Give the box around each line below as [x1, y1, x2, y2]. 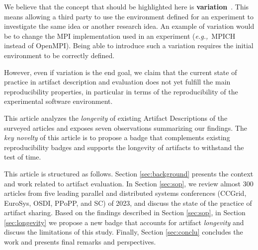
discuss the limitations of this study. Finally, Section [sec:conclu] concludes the [4, 227, 243, 237]
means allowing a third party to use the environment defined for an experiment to [4, 11, 254, 21]
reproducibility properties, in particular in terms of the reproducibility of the [4, 86, 238, 96]
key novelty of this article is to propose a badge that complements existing [4, 132, 230, 143]
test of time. [4, 152, 41, 162]
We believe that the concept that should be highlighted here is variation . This [4, 1, 249, 11]
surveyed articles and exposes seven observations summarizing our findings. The [4, 122, 247, 133]
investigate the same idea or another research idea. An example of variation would [4, 21, 255, 31]
